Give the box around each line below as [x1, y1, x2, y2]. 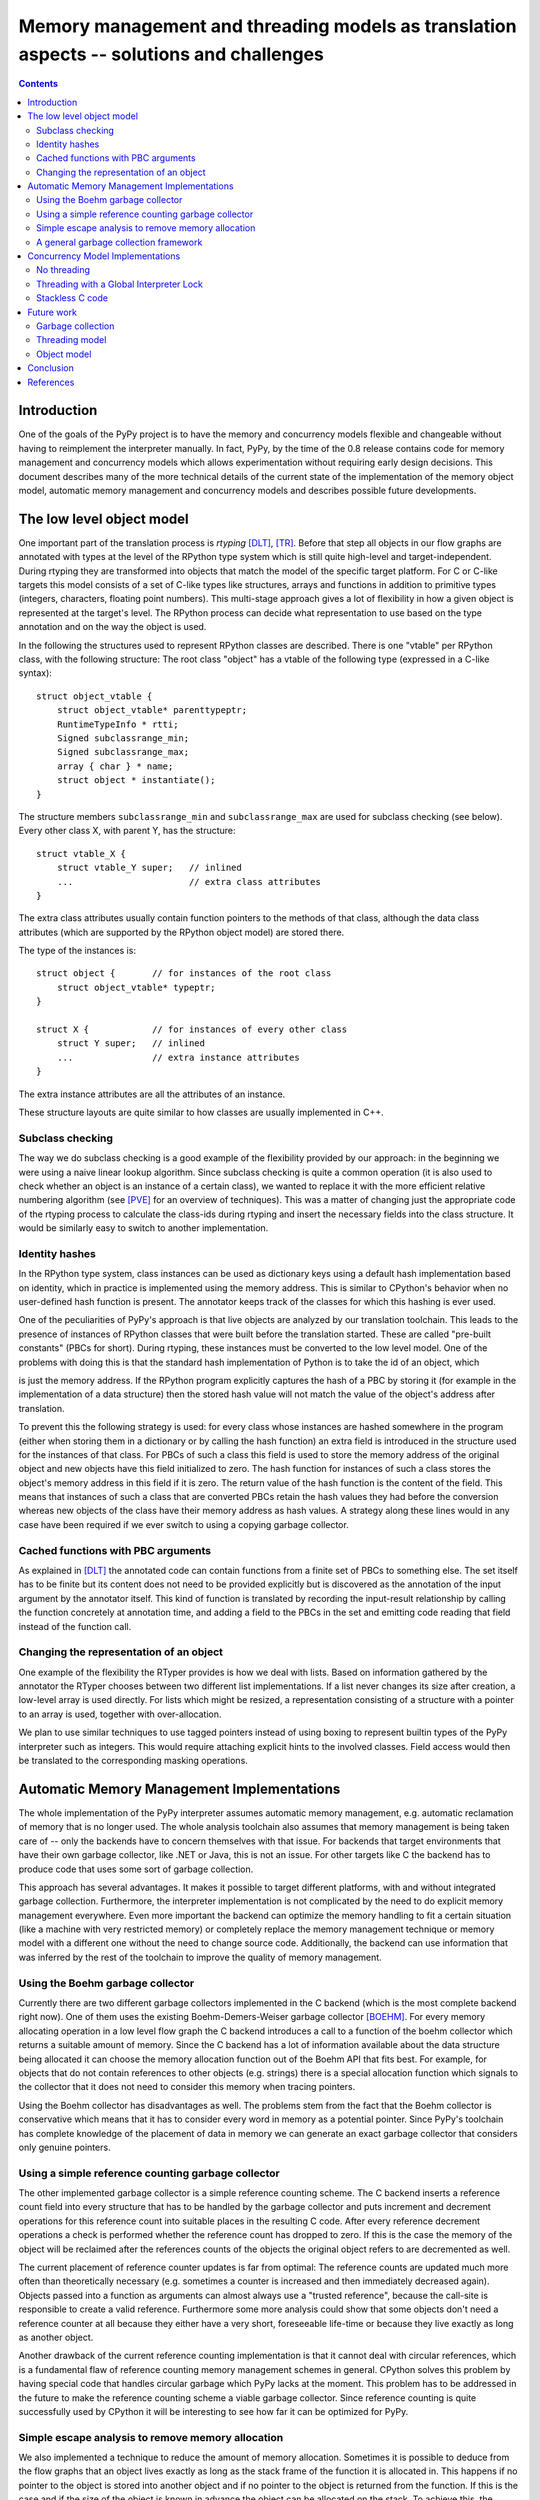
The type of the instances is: [18, 945, 137, 957]
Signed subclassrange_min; [56, 733, 190, 744]
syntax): [18, 667, 52, 679]
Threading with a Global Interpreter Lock [36, 278, 204, 290]
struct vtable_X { [36, 848, 127, 859]
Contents [18, 78, 59, 90]
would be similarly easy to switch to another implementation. [18, 1222, 269, 1234]
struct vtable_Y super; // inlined [56, 862, 242, 874]
